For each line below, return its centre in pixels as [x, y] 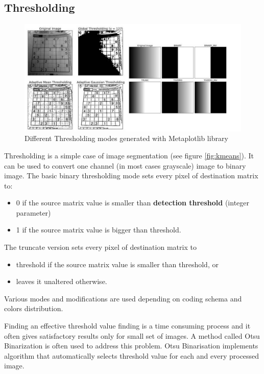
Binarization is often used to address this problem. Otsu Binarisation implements [131, 346]
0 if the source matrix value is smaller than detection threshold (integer [133, 203]
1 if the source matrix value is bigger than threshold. [99, 230]
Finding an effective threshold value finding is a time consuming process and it [127, 326]
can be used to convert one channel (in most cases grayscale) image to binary [125, 165]
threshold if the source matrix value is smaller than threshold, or [117, 264]
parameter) [33, 212]
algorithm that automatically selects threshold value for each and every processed [132, 355]
